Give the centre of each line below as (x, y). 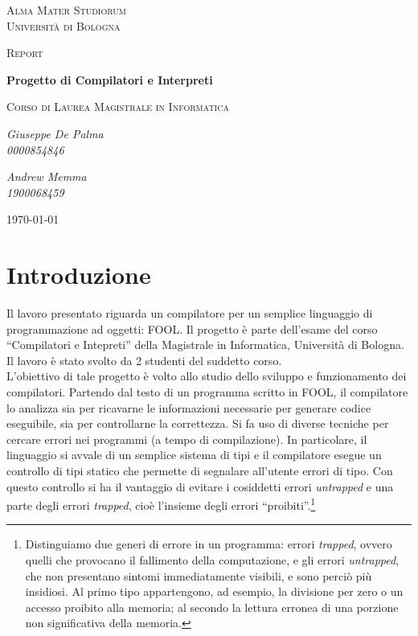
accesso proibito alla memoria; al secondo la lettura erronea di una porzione (212, 607)
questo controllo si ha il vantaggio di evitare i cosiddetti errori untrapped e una (200, 486)
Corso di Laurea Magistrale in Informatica (118, 107)
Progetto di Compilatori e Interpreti (110, 79)
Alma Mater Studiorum (66, 10)
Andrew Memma (47, 176)
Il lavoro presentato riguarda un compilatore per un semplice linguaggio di (190, 313)
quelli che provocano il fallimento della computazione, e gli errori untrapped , (212, 560)
